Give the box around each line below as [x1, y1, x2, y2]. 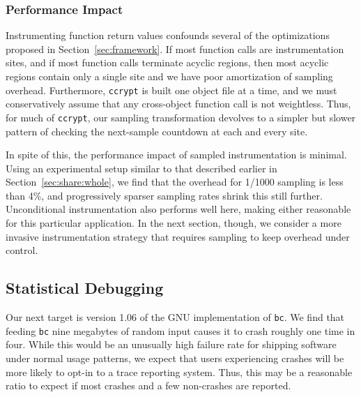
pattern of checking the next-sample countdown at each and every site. [6, 123, 308, 138]
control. [6, 243, 38, 257]
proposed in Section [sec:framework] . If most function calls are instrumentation [6, 41, 344, 56]
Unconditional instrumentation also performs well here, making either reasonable [6, 202, 351, 216]
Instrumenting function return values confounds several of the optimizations [6, 28, 330, 43]
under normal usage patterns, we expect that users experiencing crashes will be [6, 350, 344, 365]
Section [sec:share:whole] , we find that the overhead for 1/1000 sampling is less [6, 174, 344, 189]
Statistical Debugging [6, 277, 164, 299]
